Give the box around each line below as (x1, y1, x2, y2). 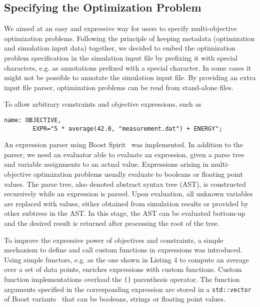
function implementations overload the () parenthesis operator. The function (4, 273, 240, 284)
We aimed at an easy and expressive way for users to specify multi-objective (4, 23, 237, 34)
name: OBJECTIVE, (4, 116, 61, 124)
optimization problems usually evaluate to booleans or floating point (33, 169, 243, 179)
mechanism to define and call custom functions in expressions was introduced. (4, 244, 242, 255)
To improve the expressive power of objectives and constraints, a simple (4, 234, 223, 245)
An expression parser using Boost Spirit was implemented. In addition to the (4, 139, 243, 150)
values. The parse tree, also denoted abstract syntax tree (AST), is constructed (4, 178, 246, 189)
